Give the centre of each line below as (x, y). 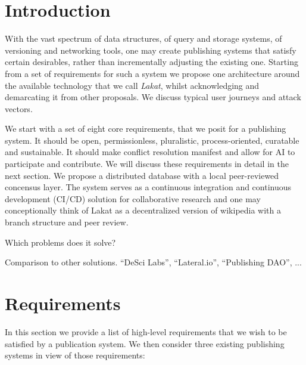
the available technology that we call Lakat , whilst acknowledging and (132, 85)
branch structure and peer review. (67, 222)
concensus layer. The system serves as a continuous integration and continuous (148, 187)
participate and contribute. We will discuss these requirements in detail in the (147, 164)
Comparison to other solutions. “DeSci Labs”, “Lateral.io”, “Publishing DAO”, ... (153, 262)
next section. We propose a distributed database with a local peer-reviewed (142, 175)
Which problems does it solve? (60, 242)
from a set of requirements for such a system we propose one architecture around (152, 73)
